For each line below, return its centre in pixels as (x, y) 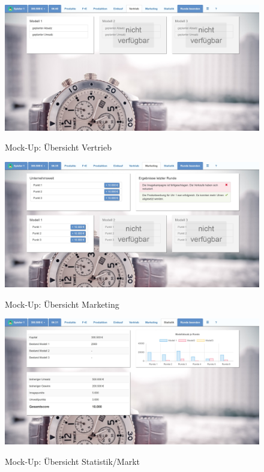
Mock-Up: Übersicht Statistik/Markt (73, 461)
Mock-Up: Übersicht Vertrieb (58, 147)
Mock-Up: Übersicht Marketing (62, 304)
